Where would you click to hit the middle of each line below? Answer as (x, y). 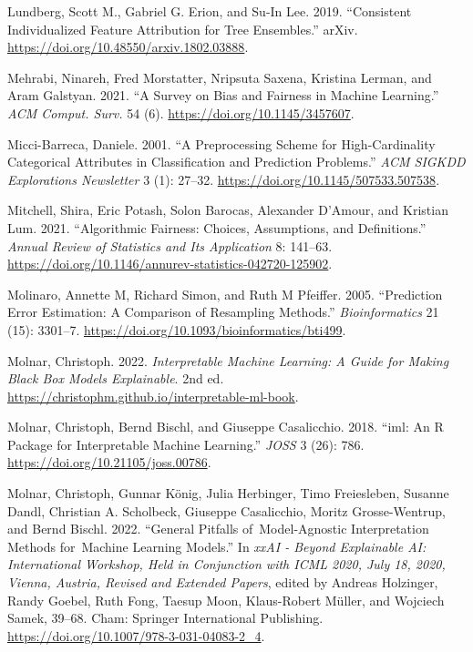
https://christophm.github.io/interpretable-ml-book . (153, 396)
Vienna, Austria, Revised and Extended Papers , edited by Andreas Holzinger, (223, 582)
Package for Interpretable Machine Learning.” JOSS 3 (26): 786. (186, 444)
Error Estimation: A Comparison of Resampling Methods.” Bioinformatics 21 (223, 312)
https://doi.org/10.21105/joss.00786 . (109, 462)
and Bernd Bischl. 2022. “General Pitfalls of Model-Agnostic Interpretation (218, 529)
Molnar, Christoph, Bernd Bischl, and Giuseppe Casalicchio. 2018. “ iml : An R (226, 427)
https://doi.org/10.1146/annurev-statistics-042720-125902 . (170, 264)
